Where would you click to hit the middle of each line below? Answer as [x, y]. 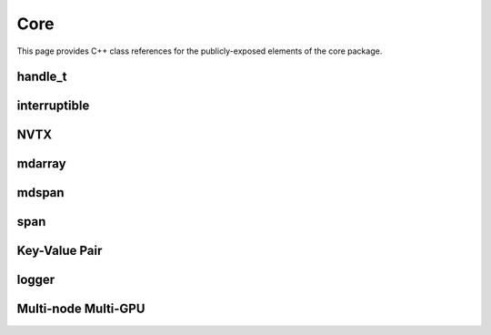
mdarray [42, 164]
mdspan [40, 193]
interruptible [53, 106]
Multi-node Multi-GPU [81, 309]
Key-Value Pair [60, 251]
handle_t [42, 77]
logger [36, 280]
